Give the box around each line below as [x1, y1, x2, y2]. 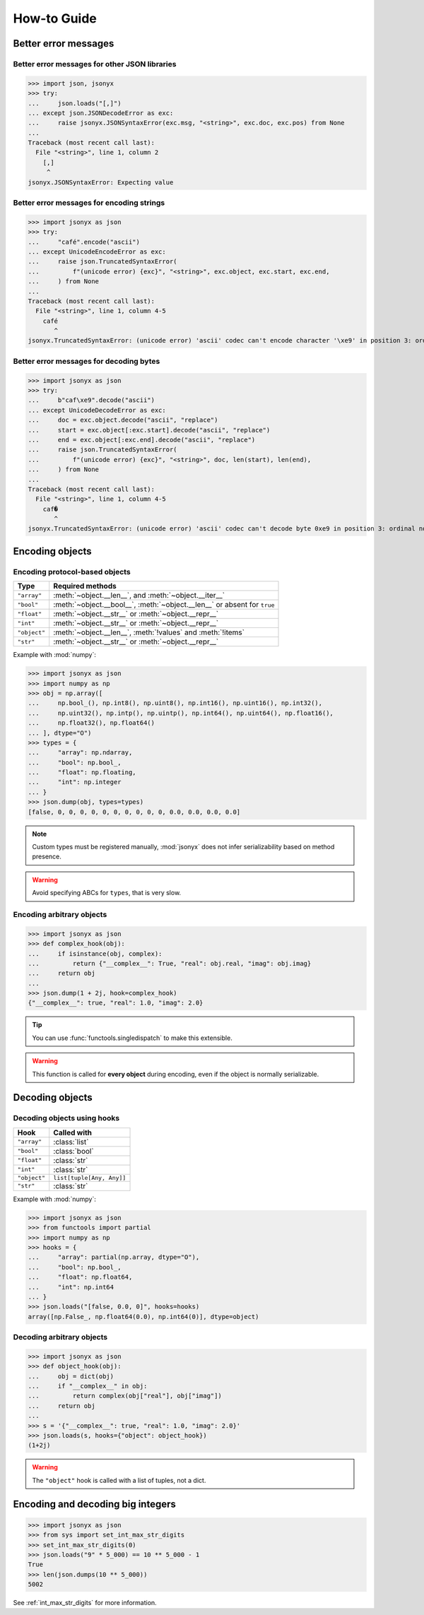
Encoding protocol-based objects [13, 567, 131, 576]
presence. [32, 852, 61, 861]
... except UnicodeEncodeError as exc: [28, 247, 166, 256]
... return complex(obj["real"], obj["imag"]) [28, 1392, 222, 1400]
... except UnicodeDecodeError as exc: [28, 406, 166, 414]
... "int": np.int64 [28, 1283, 114, 1291]
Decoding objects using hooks [13, 1113, 120, 1123]
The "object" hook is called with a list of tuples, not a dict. [32, 1476, 206, 1484]
